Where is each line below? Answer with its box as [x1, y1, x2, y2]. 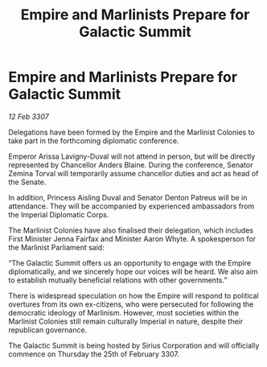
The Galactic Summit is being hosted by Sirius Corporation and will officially [8, 340, 260, 350]
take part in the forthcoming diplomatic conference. [8, 135, 179, 146]
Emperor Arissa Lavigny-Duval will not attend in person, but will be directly [8, 151, 256, 161]
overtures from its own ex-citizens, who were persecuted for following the [8, 299, 254, 309]
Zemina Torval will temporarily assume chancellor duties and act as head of [8, 168, 259, 178]
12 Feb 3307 [8, 111, 50, 122]
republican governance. [8, 324, 88, 335]
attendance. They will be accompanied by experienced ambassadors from [8, 201, 255, 211]
